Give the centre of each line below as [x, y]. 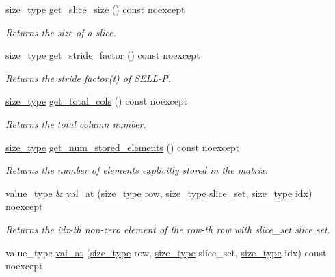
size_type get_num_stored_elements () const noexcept [123, 147]
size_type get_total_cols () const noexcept [97, 101]
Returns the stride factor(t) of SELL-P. [88, 78]
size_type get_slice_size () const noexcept [95, 9]
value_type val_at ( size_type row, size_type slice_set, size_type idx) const [166, 252]
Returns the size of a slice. [61, 32]
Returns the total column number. [76, 123]
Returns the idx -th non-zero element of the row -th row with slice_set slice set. [168, 229]
